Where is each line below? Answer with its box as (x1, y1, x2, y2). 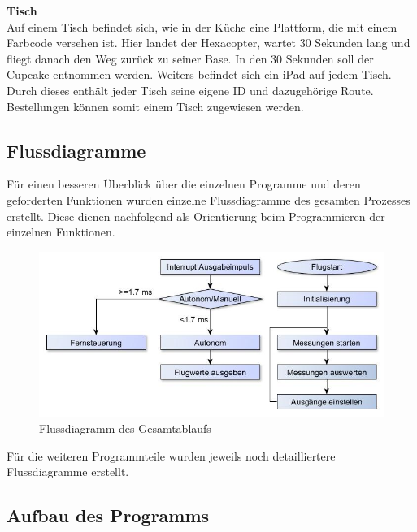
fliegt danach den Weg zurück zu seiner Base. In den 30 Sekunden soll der (7, 50, 374, 67)
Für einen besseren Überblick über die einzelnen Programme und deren (7, 175, 361, 192)
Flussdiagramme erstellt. (7, 463, 129, 480)
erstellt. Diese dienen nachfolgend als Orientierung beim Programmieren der (7, 207, 385, 224)
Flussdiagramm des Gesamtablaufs (39, 420, 211, 437)
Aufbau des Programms (7, 503, 210, 528)
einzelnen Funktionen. (7, 223, 115, 240)
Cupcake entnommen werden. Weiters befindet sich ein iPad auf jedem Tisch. (7, 66, 392, 83)
